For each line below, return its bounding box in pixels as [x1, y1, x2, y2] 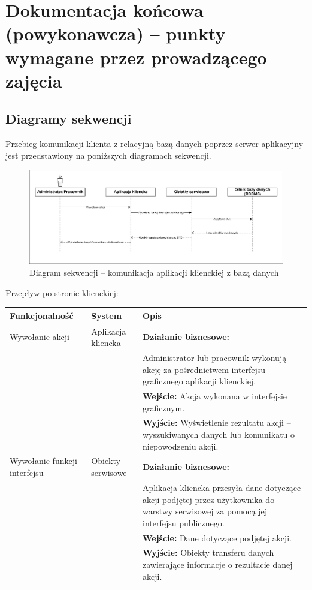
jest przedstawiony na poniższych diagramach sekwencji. [5, 149, 211, 161]
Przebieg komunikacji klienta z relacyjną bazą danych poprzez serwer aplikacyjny [5, 137, 304, 150]
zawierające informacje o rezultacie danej [142, 558, 293, 570]
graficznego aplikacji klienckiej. [142, 375, 256, 387]
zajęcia [5, 68, 62, 92]
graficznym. [142, 401, 185, 414]
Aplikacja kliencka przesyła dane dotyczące [142, 481, 301, 493]
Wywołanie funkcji [10, 454, 77, 467]
